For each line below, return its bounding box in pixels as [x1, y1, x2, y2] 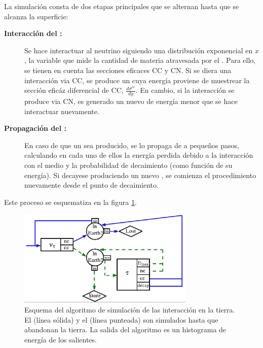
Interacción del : [4, 28, 62, 39]
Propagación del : [4, 123, 66, 133]
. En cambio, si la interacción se [135, 85, 235, 95]
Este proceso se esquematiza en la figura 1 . [4, 196, 137, 207]
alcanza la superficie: [4, 11, 68, 21]
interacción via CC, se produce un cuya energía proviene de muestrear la [24, 75, 250, 85]
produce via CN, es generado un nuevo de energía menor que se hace [24, 95, 238, 106]
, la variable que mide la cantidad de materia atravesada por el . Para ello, [24, 55, 256, 65]
